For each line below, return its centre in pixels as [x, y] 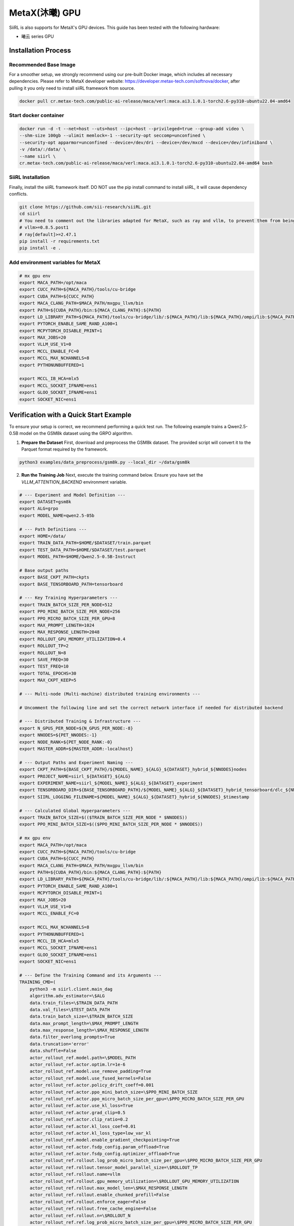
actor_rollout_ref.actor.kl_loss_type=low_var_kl [90, 1133]
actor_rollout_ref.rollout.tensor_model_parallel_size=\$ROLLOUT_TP [114, 1167]
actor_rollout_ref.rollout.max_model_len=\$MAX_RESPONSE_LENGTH [109, 1188]
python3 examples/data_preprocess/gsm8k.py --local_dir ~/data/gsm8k [105, 462]
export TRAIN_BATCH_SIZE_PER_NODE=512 [66, 605]
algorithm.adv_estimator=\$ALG [67, 996]
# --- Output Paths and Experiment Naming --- [76, 762]
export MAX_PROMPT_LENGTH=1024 [57, 626]
